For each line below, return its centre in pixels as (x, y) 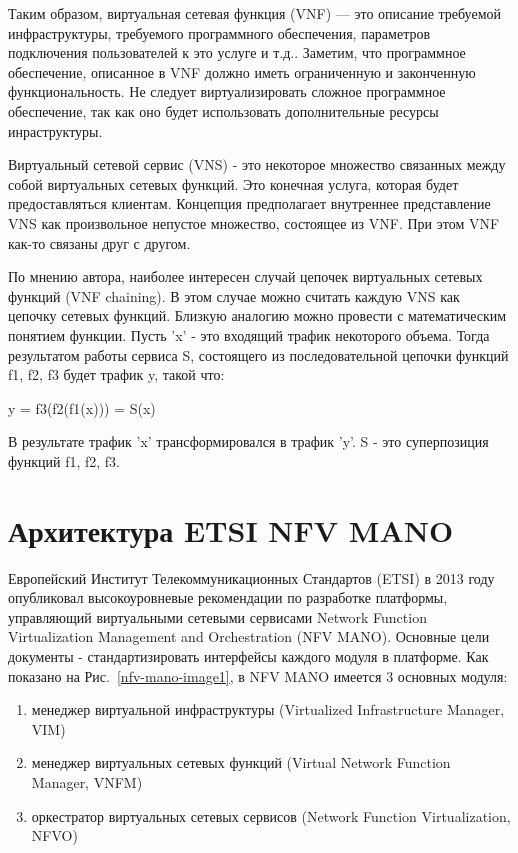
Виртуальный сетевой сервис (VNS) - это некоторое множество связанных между (257, 164)
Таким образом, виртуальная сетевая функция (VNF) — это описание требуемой (254, 13)
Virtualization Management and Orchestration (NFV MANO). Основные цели (249, 636)
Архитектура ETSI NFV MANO (231, 529)
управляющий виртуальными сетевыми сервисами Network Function (217, 616)
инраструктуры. (55, 130)
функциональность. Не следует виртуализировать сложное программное (227, 91)
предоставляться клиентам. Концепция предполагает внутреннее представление (249, 203)
